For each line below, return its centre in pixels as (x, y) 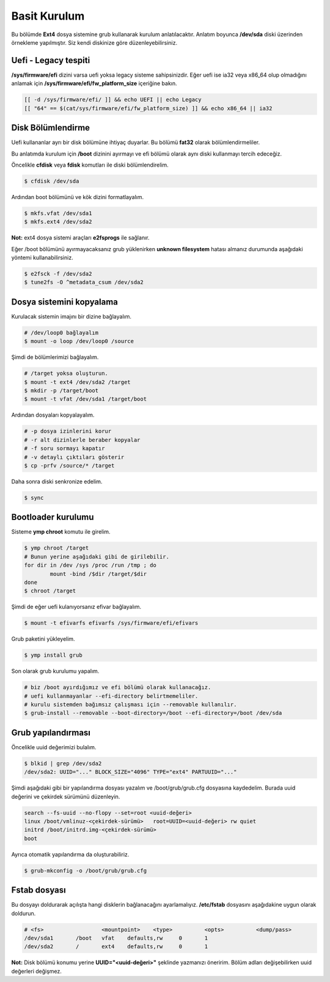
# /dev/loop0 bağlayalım (61, 333)
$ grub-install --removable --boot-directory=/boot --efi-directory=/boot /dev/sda (153, 713)
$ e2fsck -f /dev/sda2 (58, 274)
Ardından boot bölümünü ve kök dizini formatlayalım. (78, 197)
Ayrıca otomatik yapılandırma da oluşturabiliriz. (70, 854)
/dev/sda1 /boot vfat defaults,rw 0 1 (116, 938)
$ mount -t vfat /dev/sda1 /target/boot (85, 399)
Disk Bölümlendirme (51, 128)
